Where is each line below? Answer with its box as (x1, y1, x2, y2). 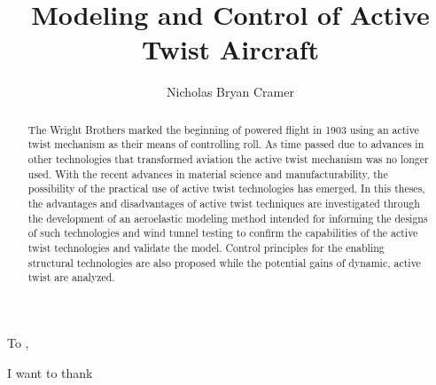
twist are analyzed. (27, 270, 115, 285)
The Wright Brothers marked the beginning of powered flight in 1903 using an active (27, 122, 419, 137)
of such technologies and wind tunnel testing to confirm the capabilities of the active (27, 225, 418, 240)
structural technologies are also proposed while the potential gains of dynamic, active (27, 255, 421, 270)
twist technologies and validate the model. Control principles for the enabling (27, 240, 385, 255)
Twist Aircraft (142, 31, 319, 67)
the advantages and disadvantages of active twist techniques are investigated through (27, 195, 420, 210)
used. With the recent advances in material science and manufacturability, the (27, 166, 388, 181)
